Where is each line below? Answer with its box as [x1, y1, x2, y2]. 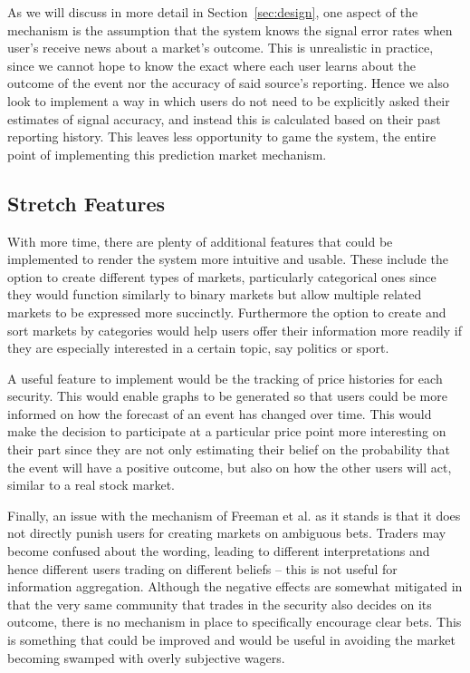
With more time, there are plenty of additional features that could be [7, 231, 393, 250]
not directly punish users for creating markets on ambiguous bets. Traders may [7, 523, 446, 542]
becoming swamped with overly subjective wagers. [7, 648, 285, 667]
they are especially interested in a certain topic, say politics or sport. [7, 338, 389, 357]
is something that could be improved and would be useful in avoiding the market [7, 630, 456, 649]
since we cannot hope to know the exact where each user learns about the [7, 55, 417, 74]
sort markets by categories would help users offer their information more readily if [7, 320, 462, 339]
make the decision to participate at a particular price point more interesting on [7, 422, 446, 441]
